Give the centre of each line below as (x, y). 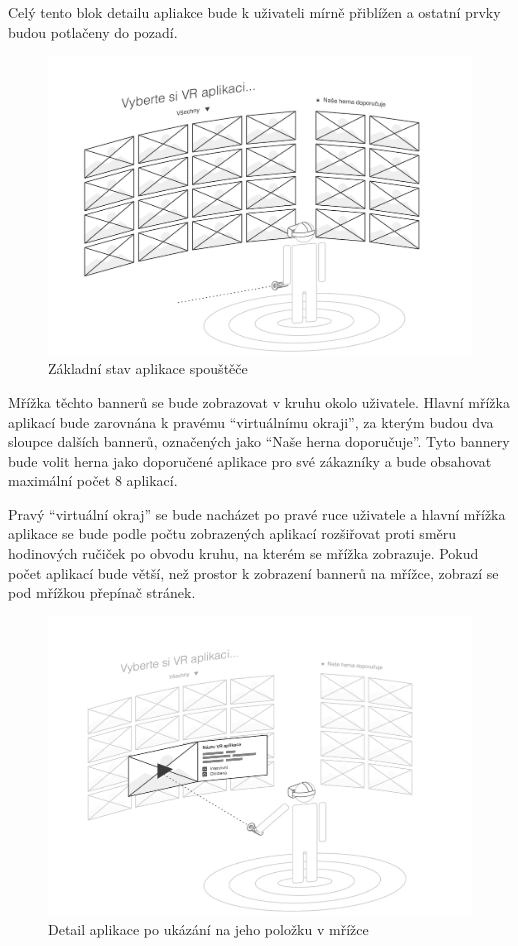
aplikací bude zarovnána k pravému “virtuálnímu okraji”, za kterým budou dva (251, 421)
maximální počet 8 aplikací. (93, 480)
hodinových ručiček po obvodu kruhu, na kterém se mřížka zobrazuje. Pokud (243, 553)
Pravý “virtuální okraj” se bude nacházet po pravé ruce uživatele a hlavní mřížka (257, 513)
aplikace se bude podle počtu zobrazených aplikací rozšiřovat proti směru (232, 533)
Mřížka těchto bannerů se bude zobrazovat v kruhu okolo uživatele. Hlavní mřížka (259, 401)
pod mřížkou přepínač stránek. (102, 592)
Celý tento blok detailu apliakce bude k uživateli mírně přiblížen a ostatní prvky (254, 12)
